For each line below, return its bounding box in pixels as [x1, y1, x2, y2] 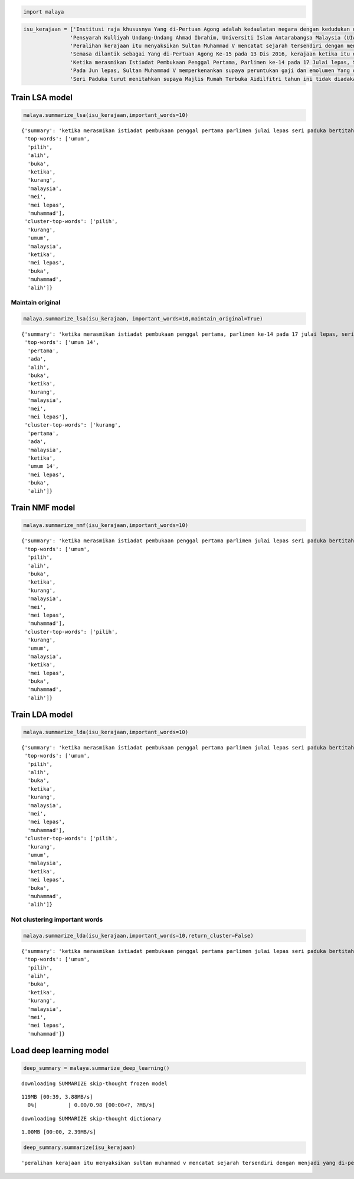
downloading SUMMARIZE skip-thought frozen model [21, 1080, 168, 1087]
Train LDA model [11, 709, 73, 719]
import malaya [23, 8, 64, 15]
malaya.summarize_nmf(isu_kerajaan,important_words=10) [23, 522, 189, 529]
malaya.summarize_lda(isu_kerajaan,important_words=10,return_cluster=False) [23, 932, 254, 939]
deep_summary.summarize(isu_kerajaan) [23, 1144, 136, 1151]
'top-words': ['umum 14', [24, 339, 100, 346]
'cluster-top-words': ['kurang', [24, 422, 121, 428]
